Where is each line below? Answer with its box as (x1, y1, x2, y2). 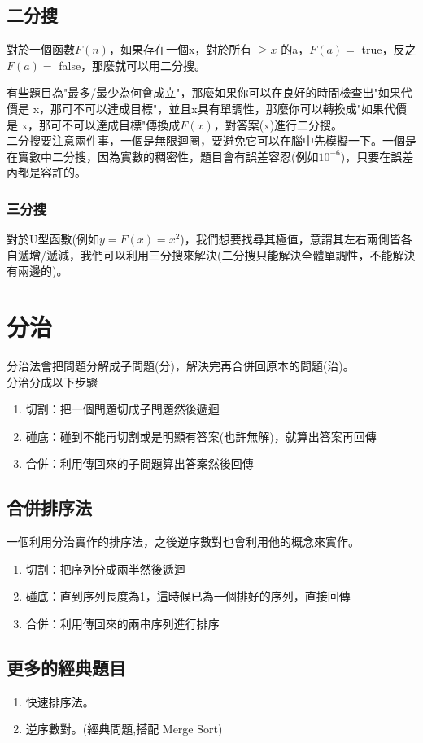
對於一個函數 (7, 41, 75, 58)
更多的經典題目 (7, 655, 126, 680)
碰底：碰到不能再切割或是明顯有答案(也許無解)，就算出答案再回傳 (25, 427, 377, 444)
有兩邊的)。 (7, 262, 68, 279)
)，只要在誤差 (340, 147, 414, 164)
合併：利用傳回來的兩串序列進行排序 (25, 615, 220, 632)
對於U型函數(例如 (7, 230, 99, 247)
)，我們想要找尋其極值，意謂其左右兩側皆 (180, 230, 401, 247)
